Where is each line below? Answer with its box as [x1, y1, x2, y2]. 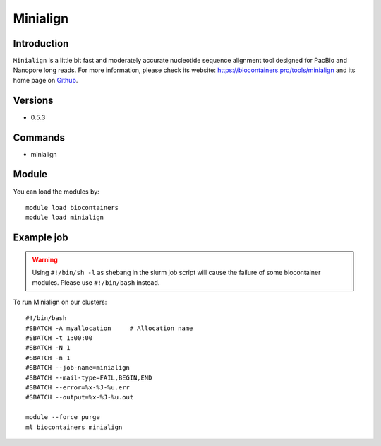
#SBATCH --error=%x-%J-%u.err [25, 384, 131, 392]
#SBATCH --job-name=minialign [25, 364, 131, 372]
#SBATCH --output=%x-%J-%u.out [25, 393, 134, 401]
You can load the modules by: [13, 187, 100, 196]
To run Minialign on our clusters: [13, 298, 107, 306]
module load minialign [25, 213, 104, 222]
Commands [13, 131, 66, 143]
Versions [13, 94, 54, 106]
